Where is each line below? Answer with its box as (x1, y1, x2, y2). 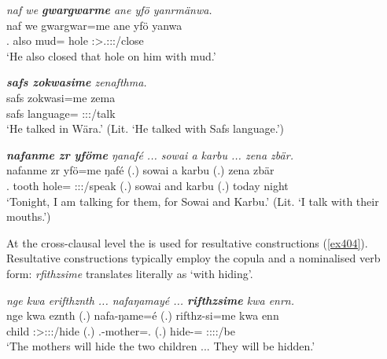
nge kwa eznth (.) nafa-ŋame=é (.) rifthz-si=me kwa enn (6, 307, 279, 324)
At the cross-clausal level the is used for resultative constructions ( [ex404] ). (6, 234, 368, 251)
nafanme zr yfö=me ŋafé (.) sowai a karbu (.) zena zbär (6, 162, 275, 178)
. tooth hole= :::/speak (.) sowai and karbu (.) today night (6, 177, 289, 193)
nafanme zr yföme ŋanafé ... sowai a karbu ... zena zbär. (6, 146, 293, 163)
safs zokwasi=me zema (6, 89, 116, 105)
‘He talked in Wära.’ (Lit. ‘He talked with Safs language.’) (6, 120, 285, 137)
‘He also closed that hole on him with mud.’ (6, 47, 216, 64)
